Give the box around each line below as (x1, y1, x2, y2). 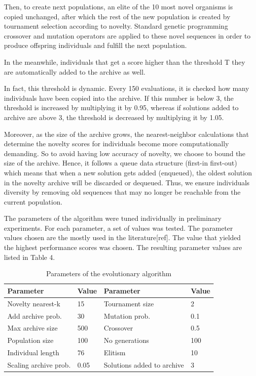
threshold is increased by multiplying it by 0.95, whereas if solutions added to (4, 102, 239, 113)
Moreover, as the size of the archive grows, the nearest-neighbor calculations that (4, 128, 249, 139)
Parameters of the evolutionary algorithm (46, 268, 172, 279)
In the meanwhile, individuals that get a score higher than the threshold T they (4, 56, 245, 67)
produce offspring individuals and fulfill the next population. (4, 40, 187, 50)
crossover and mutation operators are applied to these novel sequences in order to (4, 30, 251, 41)
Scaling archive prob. (7, 359, 71, 370)
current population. (4, 196, 63, 207)
